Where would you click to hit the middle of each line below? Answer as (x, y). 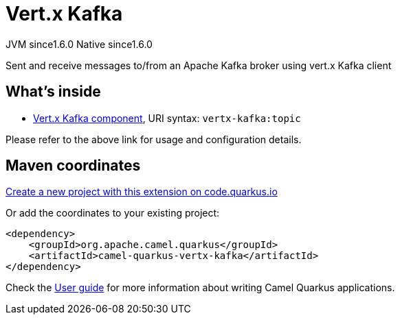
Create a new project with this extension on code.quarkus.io (142, 192)
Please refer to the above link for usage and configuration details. (154, 139)
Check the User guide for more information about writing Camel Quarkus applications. (200, 288)
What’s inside (53, 92)
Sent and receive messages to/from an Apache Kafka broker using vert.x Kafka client (199, 65)
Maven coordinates (73, 166)
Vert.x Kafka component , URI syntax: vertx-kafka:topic (167, 118)
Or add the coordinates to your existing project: (113, 213)
